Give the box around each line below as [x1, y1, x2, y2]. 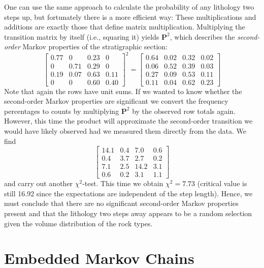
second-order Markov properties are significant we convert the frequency [4, 96, 228, 106]
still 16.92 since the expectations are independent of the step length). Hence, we [4, 188, 253, 198]
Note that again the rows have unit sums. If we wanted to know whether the [4, 85, 242, 96]
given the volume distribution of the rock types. [4, 218, 153, 228]
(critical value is [197, 178, 247, 189]
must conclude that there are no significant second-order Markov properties [4, 198, 239, 209]
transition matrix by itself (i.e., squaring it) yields [4, 31, 159, 42]
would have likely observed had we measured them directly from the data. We [4, 125, 247, 136]
